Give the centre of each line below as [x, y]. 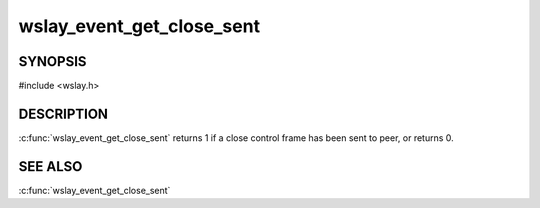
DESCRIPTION [63, 113]
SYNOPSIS [52, 61]
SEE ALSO [50, 166]
